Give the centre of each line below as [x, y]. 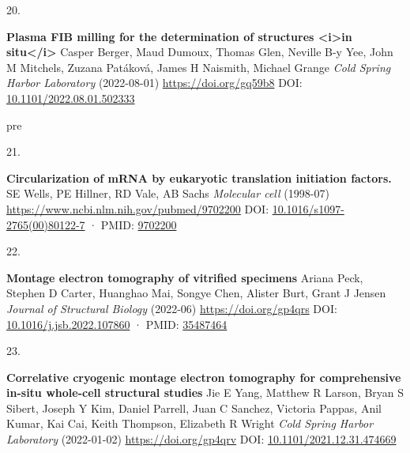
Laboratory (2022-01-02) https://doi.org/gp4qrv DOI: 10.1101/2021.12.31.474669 [201, 439]
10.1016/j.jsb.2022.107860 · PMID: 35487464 [117, 324]
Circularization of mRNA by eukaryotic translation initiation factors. [199, 177]
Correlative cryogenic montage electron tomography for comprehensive [204, 377]
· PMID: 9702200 [133, 224]
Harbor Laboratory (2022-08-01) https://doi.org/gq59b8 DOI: [154, 83]
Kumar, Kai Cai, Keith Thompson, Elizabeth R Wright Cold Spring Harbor [190, 423]
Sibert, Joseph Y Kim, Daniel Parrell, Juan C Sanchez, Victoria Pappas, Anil [194, 408]
